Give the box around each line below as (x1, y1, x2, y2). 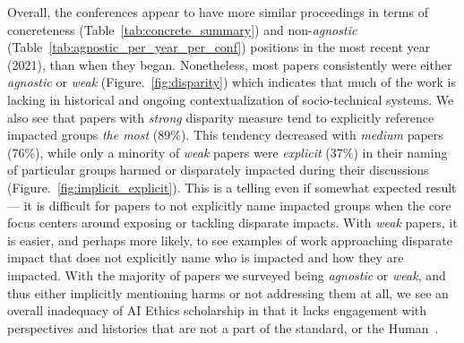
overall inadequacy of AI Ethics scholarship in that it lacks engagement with (7, 301, 427, 320)
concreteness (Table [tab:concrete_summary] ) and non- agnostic (7, 20, 357, 39)
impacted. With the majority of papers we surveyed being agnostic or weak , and (7, 265, 446, 284)
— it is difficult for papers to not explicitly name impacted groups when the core (7, 195, 451, 214)
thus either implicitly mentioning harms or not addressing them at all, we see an (7, 283, 449, 302)
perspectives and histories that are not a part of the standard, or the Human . (7, 318, 439, 337)
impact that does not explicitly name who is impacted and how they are (7, 248, 404, 267)
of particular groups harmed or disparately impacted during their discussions (7, 160, 429, 179)
